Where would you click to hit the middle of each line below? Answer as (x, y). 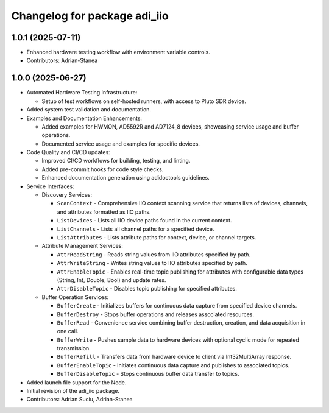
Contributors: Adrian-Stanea (62, 60)
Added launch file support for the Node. (76, 382)
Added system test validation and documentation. (89, 110)
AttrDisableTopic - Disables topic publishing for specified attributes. (147, 289)
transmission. (74, 348)
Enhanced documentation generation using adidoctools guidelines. (126, 178)
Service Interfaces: (50, 186)
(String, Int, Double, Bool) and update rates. (111, 280)
